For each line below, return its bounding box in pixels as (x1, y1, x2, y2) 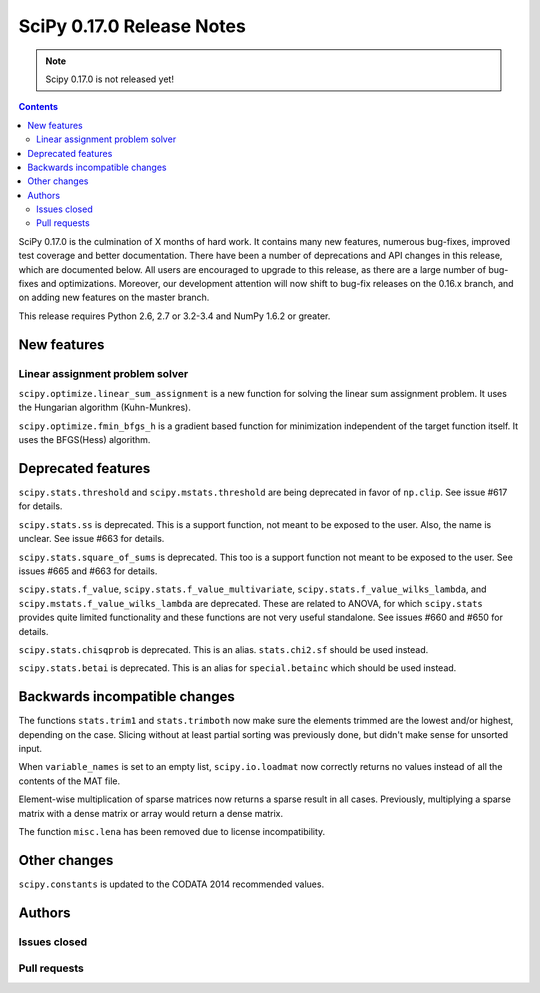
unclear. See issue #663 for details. (18, 533, 165, 545)
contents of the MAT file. (18, 775, 121, 787)
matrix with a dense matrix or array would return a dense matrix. (18, 807, 284, 819)
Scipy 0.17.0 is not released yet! (45, 73, 175, 85)
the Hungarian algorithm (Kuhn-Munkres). (18, 401, 192, 414)
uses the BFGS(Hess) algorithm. (18, 434, 151, 446)
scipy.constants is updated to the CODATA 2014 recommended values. (18, 878, 325, 890)
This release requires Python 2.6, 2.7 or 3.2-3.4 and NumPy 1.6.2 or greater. (18, 310, 331, 322)
